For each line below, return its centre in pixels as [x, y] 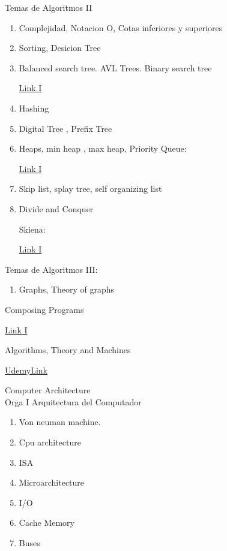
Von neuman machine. [60, 422]
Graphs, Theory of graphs [67, 289]
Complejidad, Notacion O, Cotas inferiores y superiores [121, 27]
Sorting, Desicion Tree [60, 48]
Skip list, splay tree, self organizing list [90, 189]
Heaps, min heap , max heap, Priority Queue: [103, 148]
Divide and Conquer [56, 208]
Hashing [34, 108]
